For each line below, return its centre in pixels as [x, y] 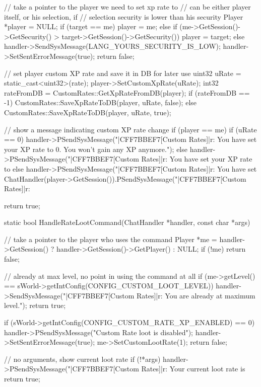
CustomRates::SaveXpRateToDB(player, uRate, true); [88, 112]
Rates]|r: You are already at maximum [196, 295]
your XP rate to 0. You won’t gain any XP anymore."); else [96, 149]
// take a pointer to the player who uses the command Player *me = [111, 239]
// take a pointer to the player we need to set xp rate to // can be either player [127, 7]
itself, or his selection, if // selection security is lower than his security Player [124, 16]
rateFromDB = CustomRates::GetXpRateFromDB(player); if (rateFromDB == [127, 92]
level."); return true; [35, 305]
